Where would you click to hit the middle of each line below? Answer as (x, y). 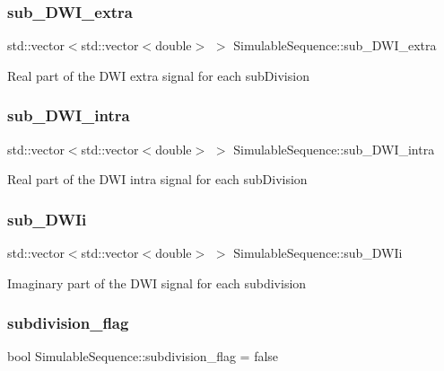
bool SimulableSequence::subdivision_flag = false (143, 356)
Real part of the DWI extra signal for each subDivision (158, 75)
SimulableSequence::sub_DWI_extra (335, 45)
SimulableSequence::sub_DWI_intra (334, 149)
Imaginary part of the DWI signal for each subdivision (157, 283)
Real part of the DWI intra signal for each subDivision (157, 179)
